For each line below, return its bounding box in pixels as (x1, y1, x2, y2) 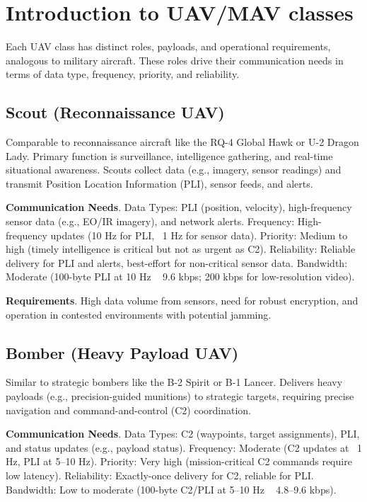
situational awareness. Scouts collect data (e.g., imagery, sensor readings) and (6, 162, 342, 177)
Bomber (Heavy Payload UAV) (6, 341, 239, 363)
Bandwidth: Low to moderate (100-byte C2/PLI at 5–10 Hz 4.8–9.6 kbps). (6, 481, 337, 496)
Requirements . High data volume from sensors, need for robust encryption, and (6, 293, 359, 308)
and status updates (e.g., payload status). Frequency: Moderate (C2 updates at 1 (6, 440, 362, 455)
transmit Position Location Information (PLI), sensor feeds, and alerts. (6, 176, 313, 190)
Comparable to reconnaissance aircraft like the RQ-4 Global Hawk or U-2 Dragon (6, 135, 359, 149)
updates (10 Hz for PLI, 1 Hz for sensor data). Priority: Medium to (50, 227, 348, 242)
